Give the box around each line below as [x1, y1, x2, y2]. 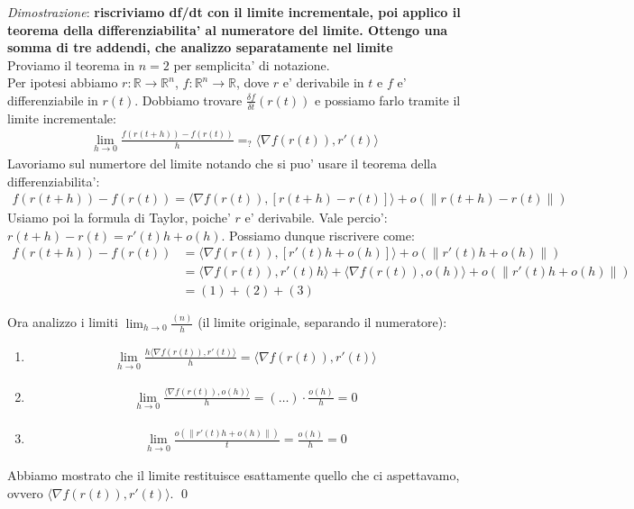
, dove [235, 73, 270, 92]
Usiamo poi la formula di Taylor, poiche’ [7, 208, 231, 227]
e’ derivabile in [282, 73, 364, 92]
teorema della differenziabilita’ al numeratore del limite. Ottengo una [7, 20, 448, 39]
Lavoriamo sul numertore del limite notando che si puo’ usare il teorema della [7, 153, 437, 172]
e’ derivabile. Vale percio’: [244, 208, 388, 227]
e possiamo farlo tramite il [315, 90, 461, 109]
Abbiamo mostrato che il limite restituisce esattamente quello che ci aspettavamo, [7, 466, 460, 485]
